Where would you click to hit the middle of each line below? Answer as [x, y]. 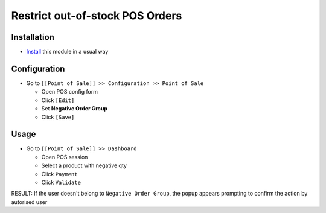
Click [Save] [58, 117]
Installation [33, 37]
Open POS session [65, 157]
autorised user [29, 202]
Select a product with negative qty [84, 165]
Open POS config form [69, 92]
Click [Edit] [58, 100]
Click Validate [61, 182]
